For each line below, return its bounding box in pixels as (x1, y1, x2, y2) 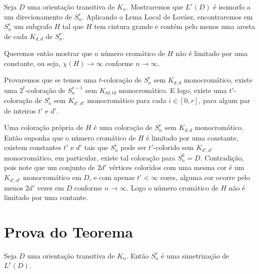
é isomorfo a (213, 1, 250, 11)
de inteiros (4, 105, 36, 115)
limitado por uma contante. (4, 192, 88, 202)
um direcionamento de (4, 11, 72, 21)
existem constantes (4, 142, 61, 152)
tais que (84, 142, 108, 152)
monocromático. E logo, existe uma (118, 84, 227, 95)
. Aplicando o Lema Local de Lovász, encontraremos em (81, 11, 253, 21)
